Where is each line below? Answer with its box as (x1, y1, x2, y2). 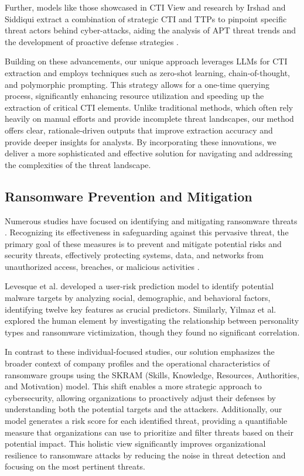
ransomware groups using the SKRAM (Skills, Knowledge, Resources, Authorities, (5, 368, 299, 381)
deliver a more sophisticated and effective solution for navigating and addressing (5, 147, 293, 159)
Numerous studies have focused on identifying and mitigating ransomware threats (5, 214, 298, 227)
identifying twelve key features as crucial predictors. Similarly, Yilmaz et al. (5, 303, 276, 315)
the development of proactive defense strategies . (5, 35, 179, 47)
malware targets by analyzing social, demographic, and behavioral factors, (5, 292, 271, 304)
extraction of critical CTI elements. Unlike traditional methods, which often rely (5, 101, 293, 113)
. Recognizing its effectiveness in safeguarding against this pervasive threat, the (5, 226, 289, 238)
